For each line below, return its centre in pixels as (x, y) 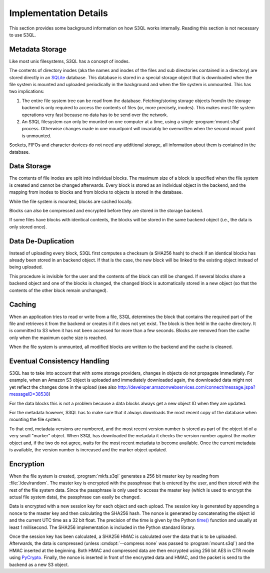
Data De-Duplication (42, 241)
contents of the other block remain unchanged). (58, 290)
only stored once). (28, 227)
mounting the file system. (35, 419)
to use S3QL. (22, 35)
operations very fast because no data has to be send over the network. (95, 115)
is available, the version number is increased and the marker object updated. (88, 450)
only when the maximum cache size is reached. (58, 338)
